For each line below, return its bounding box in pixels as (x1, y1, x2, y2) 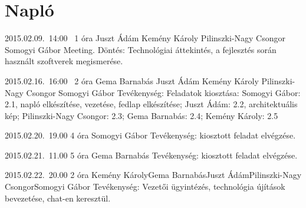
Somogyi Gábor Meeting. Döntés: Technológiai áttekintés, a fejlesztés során (5, 43, 277, 55)
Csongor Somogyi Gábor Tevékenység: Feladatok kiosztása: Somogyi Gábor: (26, 86, 301, 98)
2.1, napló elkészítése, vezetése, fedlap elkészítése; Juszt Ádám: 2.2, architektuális (5, 98, 298, 110)
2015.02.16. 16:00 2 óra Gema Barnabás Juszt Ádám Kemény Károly (5, 74, 259, 87)
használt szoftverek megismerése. (5, 55, 123, 67)
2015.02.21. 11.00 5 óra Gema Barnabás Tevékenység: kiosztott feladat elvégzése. (5, 148, 298, 161)
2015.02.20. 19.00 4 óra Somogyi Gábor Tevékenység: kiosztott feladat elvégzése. (5, 129, 296, 141)
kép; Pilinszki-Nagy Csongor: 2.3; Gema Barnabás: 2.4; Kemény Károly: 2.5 (5, 109, 278, 121)
